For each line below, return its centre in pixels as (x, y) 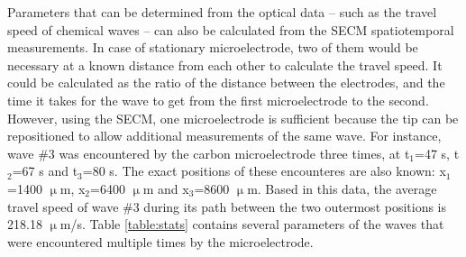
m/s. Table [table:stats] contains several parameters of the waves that (252, 224)
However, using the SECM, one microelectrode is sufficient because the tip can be (233, 118)
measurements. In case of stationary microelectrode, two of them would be (213, 47)
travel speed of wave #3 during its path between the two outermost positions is (227, 206)
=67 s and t (45, 171)
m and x (166, 188)
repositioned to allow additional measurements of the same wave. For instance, (224, 136)
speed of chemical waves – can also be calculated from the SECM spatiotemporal (231, 29)
